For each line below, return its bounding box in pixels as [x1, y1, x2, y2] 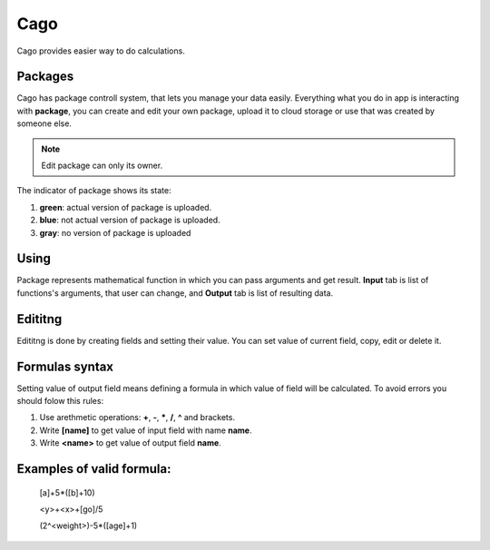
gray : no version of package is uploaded [39, 227, 191, 238]
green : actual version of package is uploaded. [39, 201, 212, 212]
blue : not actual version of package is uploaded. [39, 214, 221, 226]
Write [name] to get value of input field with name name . [39, 425, 253, 436]
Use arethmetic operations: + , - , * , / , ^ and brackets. [39, 412, 236, 423]
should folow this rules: [16, 396, 104, 407]
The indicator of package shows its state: [16, 185, 171, 196]
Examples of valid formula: [16, 461, 171, 476]
